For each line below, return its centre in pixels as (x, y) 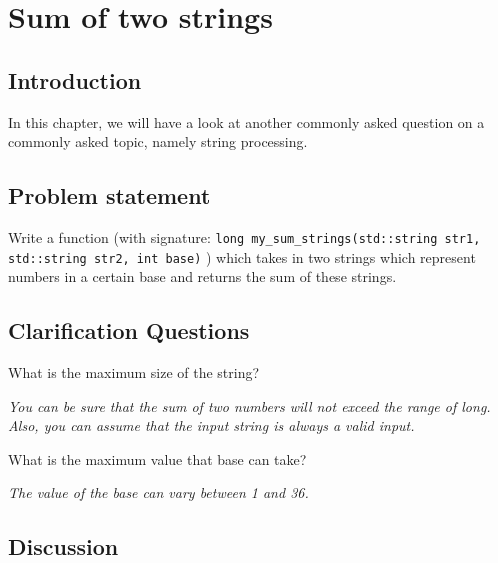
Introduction (75, 79)
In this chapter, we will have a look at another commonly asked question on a (246, 121)
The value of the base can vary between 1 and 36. (158, 492)
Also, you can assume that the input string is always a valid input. (211, 425)
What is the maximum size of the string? (134, 372)
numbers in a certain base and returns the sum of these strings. (202, 276)
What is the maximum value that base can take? (157, 458)
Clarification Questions (129, 330)
